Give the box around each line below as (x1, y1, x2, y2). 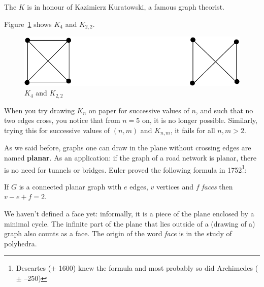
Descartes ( (16, 263, 51, 273)
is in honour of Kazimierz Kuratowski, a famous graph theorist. (27, 2, 224, 12)
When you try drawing (4, 105, 75, 115)
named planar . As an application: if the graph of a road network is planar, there (4, 152, 256, 163)
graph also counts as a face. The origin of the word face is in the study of (4, 228, 232, 239)
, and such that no (195, 105, 253, 115)
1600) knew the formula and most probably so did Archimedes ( (58, 263, 258, 273)
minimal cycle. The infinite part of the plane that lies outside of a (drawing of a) (4, 218, 255, 229)
